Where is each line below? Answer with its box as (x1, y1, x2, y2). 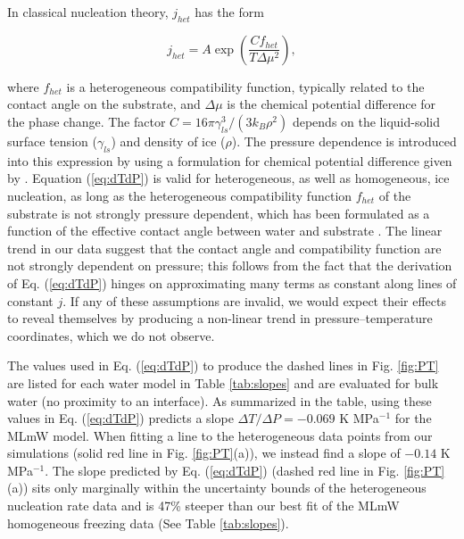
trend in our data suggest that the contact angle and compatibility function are (7, 238, 442, 257)
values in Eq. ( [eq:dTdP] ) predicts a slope (7, 409, 234, 427)
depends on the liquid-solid (292, 112, 441, 130)
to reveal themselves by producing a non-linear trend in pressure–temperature (7, 309, 433, 328)
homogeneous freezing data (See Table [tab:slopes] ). (7, 513, 289, 532)
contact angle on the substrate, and (7, 95, 201, 113)
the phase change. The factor (7, 112, 166, 130)
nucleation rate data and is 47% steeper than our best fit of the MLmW (7, 496, 400, 515)
